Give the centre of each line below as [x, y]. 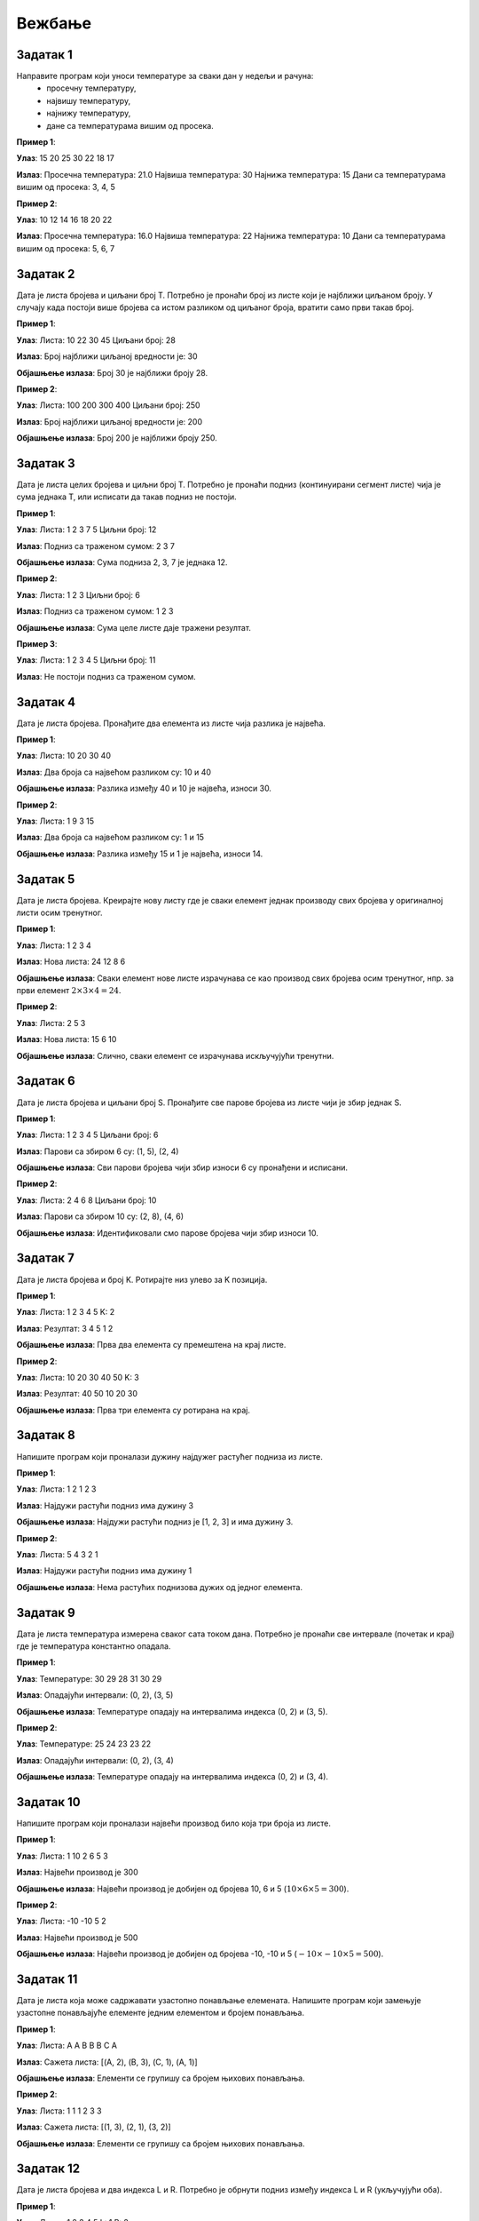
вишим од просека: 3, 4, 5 [66, 187]
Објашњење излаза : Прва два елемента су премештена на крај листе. [151, 1345]
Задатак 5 [46, 879]
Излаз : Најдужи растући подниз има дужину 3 [105, 1505]
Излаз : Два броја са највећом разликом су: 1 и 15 [110, 837]
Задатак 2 [46, 274]
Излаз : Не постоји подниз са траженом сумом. [106, 676]
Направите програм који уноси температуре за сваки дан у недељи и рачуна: [165, 76]
